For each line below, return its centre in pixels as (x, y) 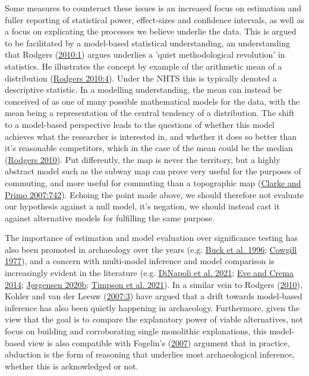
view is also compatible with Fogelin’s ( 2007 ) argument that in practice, (159, 342)
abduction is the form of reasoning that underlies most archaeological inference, (150, 354)
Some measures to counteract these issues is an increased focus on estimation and (153, 8)
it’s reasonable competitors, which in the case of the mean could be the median (149, 148)
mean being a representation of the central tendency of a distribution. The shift (150, 113)
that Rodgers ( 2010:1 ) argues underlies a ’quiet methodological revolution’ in (145, 54)
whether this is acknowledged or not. (72, 366)
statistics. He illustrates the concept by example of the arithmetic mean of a (144, 66)
